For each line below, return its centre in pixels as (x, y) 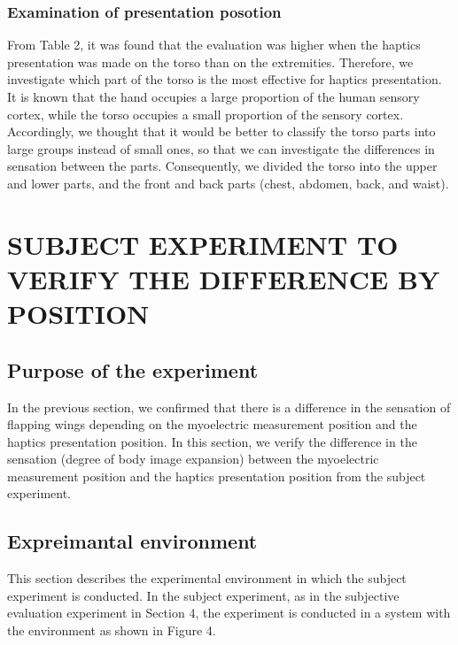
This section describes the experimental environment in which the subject (207, 578)
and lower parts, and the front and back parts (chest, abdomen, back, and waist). (228, 183)
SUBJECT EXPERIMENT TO (203, 244)
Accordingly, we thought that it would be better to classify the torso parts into (221, 131)
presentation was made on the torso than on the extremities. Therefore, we (210, 61)
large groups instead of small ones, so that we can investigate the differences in (221, 148)
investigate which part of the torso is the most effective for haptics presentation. (225, 79)
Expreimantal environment (132, 541)
